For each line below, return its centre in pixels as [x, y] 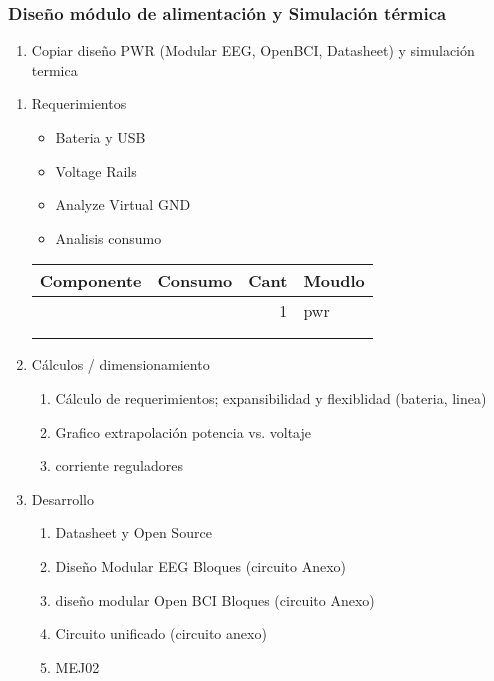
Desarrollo [62, 498]
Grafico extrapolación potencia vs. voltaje [183, 431]
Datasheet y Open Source [133, 532]
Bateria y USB [100, 137]
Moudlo [334, 281]
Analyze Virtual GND [123, 204]
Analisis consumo [108, 237]
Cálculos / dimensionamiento [120, 364]
